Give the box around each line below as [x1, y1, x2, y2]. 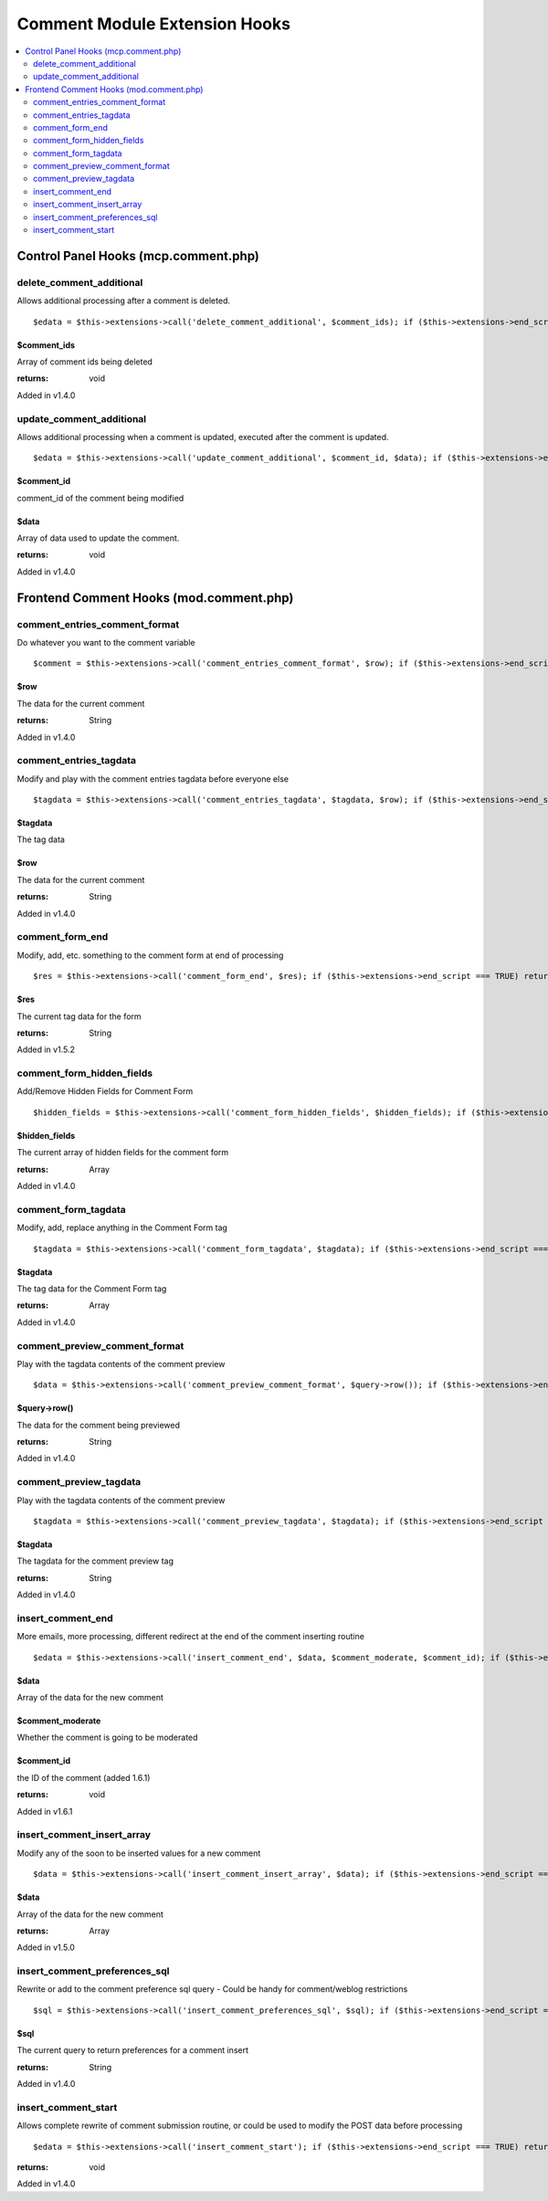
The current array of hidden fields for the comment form [16, 1147, 229, 1158]
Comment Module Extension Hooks [16, 14, 291, 34]
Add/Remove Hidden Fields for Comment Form [16, 1086, 194, 1097]
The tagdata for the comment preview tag [16, 1555, 174, 1566]
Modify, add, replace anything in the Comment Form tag [16, 1222, 228, 1233]
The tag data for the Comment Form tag [16, 1283, 167, 1294]
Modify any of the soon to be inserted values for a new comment [16, 1848, 261, 1859]
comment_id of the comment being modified [16, 492, 184, 503]
